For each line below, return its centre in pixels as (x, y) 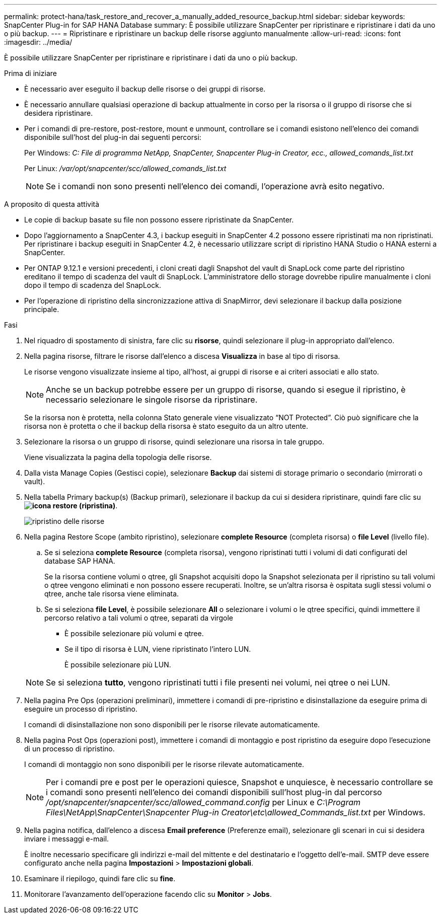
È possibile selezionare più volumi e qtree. (134, 633)
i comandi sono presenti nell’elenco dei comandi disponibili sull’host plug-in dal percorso (214, 792)
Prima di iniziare (30, 73)
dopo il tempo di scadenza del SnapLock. (93, 285)
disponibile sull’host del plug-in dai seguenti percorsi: (113, 137)
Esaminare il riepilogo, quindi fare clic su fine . (100, 878)
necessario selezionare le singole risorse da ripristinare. (152, 400)
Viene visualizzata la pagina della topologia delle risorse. (118, 457)
